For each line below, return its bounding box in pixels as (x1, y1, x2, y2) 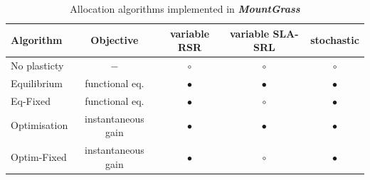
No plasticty (11, 58, 64, 73)
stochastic (310, 33, 359, 47)
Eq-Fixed (11, 93, 51, 108)
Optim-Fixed (11, 149, 67, 164)
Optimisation (11, 118, 68, 133)
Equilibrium (11, 75, 63, 90)
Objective (90, 33, 139, 47)
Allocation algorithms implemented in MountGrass (70, 1, 300, 16)
